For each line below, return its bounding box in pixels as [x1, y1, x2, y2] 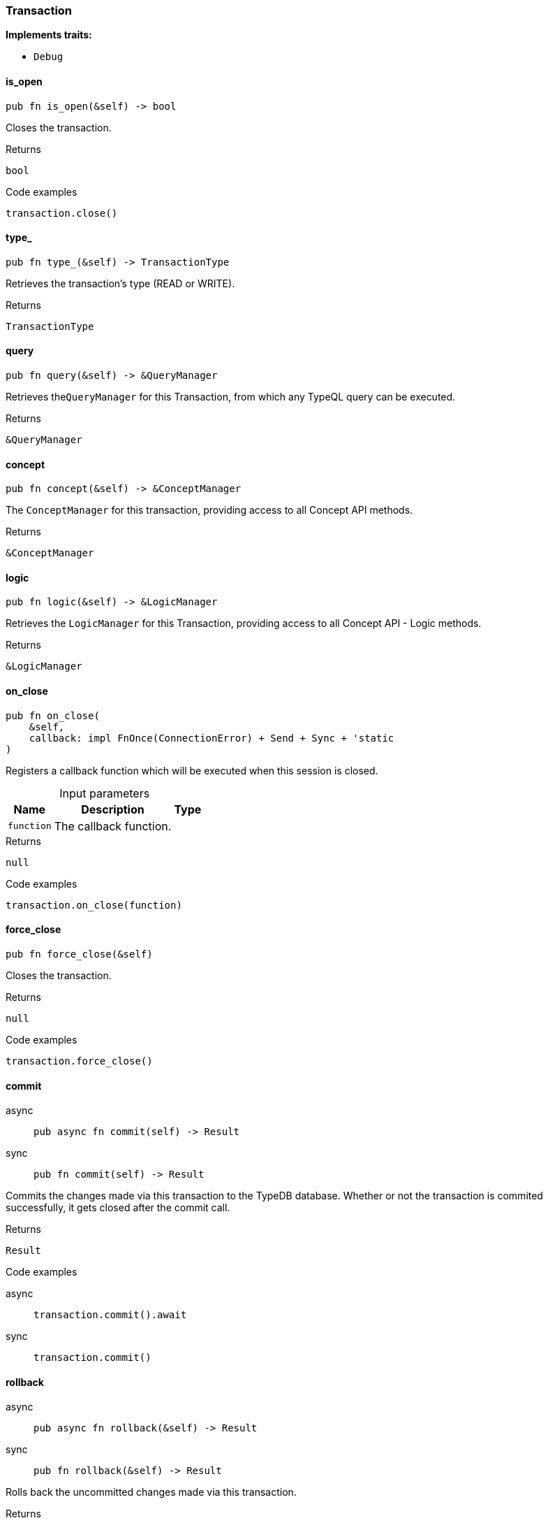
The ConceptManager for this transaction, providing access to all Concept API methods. [6, 504, 413, 517]
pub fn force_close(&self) [6, 948, 153, 960]
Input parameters [59, 786, 150, 800]
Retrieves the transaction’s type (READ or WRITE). [6, 277, 235, 289]
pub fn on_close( [6, 709, 100, 721]
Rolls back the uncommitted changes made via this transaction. [6, 1486, 297, 1499]
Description [81, 802, 145, 816]
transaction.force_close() [6, 1055, 153, 1067]
